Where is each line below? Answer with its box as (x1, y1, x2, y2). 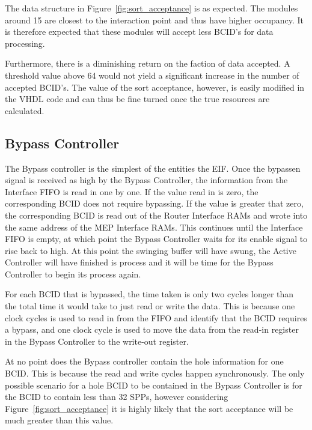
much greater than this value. (5, 414, 114, 426)
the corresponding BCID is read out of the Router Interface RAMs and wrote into (5, 208, 308, 221)
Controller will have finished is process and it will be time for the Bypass (5, 256, 274, 268)
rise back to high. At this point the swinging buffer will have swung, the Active (5, 244, 296, 256)
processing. (5, 37, 45, 49)
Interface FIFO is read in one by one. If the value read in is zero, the (5, 185, 258, 198)
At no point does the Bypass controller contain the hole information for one (5, 355, 284, 368)
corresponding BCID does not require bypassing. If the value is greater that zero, (5, 197, 304, 210)
